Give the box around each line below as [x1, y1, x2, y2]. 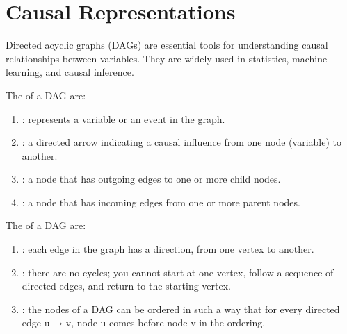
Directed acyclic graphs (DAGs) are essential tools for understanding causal [6, 37, 328, 52]
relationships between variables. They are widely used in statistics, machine [6, 51, 328, 65]
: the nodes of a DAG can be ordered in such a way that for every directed [22, 301, 340, 316]
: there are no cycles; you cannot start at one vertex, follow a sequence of [22, 265, 334, 279]
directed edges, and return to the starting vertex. [22, 278, 231, 293]
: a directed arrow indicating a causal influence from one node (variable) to [22, 135, 341, 149]
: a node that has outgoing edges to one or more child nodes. [22, 172, 281, 186]
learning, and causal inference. [6, 65, 134, 79]
